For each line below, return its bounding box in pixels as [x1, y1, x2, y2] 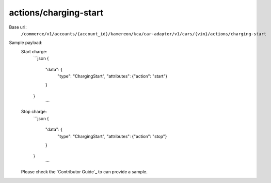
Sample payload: [9, 40, 43, 46]
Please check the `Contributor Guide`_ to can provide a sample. [21, 169, 148, 175]
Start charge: [21, 48, 48, 54]
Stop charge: [21, 109, 47, 115]
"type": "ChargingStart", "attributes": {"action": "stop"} [57, 133, 167, 139]
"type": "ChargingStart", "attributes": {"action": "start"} [57, 73, 168, 79]
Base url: [9, 24, 27, 30]
